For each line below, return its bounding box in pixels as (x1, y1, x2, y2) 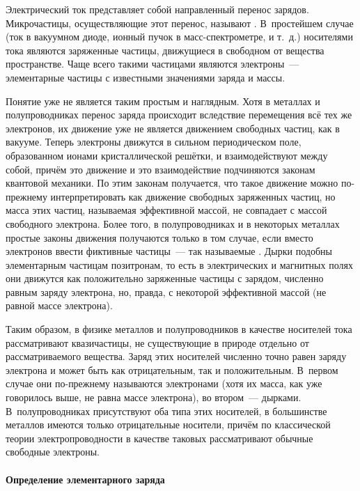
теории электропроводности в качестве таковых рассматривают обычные (6, 430, 313, 445)
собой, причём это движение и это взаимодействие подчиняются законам (6, 162, 315, 176)
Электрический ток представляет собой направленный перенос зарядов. (6, 2, 309, 16)
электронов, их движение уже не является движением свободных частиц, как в (6, 120, 340, 135)
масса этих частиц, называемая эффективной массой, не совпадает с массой (6, 203, 327, 217)
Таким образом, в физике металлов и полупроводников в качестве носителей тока (6, 322, 352, 336)
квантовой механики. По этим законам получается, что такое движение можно (6, 176, 338, 190)
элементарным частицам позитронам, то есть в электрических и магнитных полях (6, 257, 353, 272)
